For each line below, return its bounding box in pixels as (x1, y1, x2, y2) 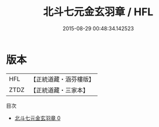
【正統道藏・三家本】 (30, 86, 89, 94)
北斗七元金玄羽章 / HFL (43, 5, 154, 19)
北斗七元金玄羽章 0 (14, 114, 61, 121)
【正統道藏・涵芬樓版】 (30, 75, 95, 83)
